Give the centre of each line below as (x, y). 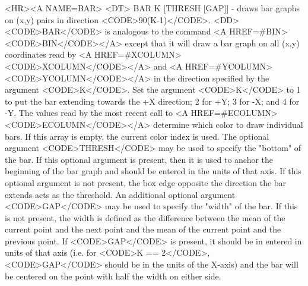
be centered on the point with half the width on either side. (113, 276)
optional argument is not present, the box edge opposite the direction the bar (146, 182)
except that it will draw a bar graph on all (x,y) (212, 43)
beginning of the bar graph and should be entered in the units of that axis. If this (153, 171)
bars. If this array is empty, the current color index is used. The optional (137, 136)
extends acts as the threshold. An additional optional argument (120, 194)
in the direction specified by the (212, 78)
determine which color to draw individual (228, 124)
